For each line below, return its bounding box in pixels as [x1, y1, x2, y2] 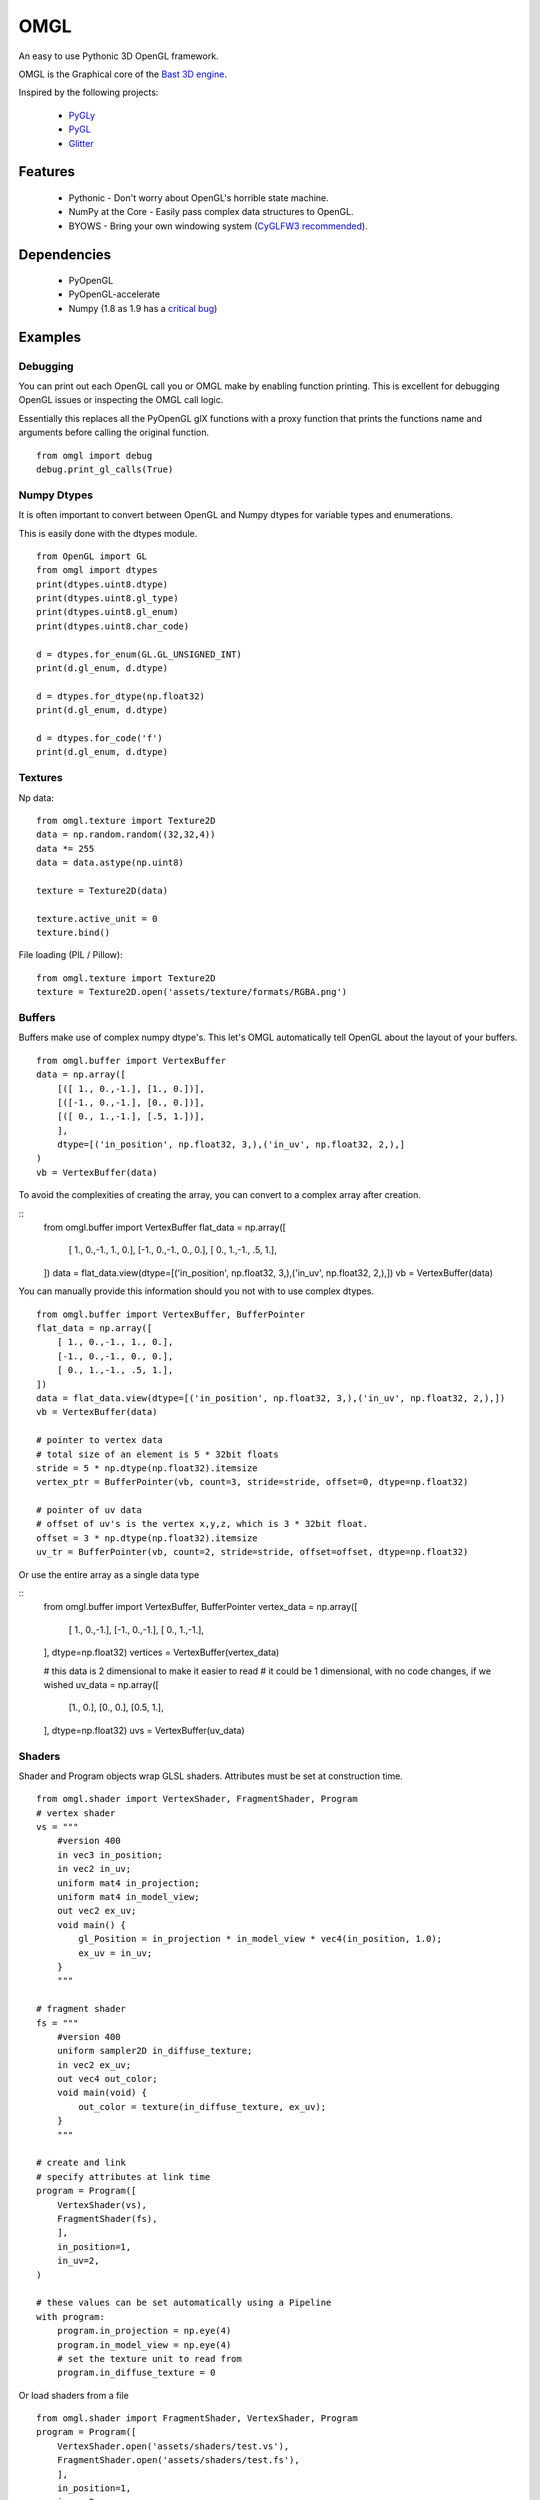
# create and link [36, 2157, 127, 2169]
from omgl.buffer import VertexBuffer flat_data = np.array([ [43, 1221, 287, 1234]
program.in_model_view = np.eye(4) [56, 2339, 232, 2350]
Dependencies [18, 246, 112, 263]
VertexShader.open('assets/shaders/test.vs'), [56, 2440, 290, 2452]
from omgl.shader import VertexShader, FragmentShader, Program [36, 1793, 359, 1805]
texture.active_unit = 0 [36, 913, 158, 924]
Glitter [68, 137, 94, 149]
